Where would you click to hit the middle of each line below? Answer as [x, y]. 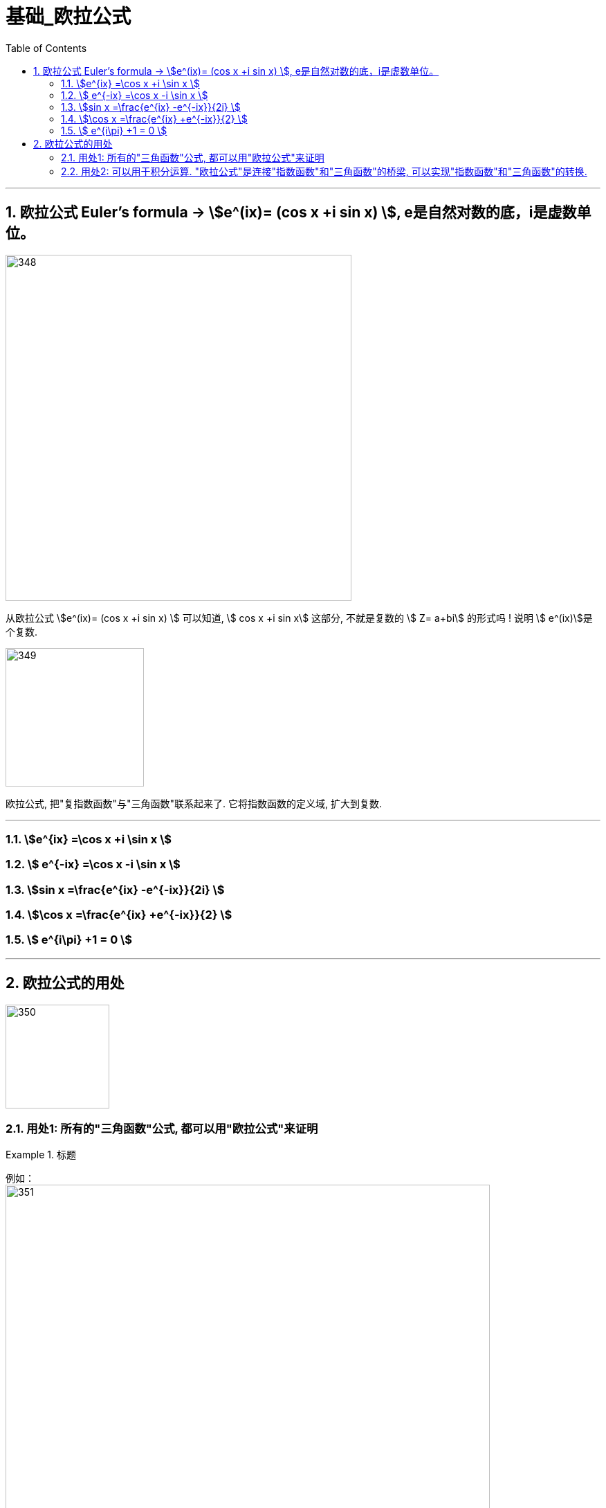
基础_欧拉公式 [68, 17]
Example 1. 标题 [41, 1155]
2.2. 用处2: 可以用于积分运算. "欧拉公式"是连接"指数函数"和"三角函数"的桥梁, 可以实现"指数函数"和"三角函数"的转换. [324, 171]
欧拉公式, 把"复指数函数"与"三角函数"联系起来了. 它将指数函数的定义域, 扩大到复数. [194, 803]
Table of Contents [46, 48]
